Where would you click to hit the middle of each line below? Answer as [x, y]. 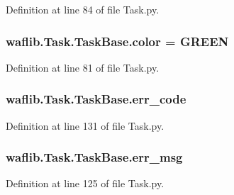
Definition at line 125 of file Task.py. [85, 183]
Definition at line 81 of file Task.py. [83, 67]
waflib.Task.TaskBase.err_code [96, 99]
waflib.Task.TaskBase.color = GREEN [117, 41]
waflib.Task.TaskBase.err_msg [94, 157]
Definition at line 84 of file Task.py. [83, 9]
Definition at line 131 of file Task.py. [85, 125]
